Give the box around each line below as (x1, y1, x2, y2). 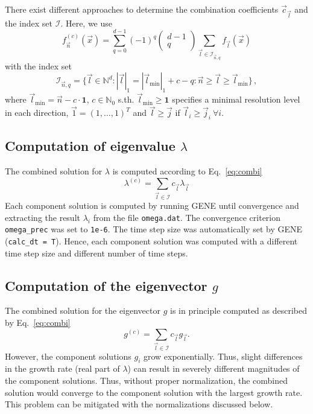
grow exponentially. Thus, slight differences (143, 349, 303, 362)
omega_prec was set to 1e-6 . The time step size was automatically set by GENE (5, 223, 303, 235)
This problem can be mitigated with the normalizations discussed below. (5, 398, 273, 410)
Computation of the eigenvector (5, 276, 207, 295)
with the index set (5, 59, 72, 72)
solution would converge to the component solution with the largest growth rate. (5, 386, 303, 398)
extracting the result (5, 211, 80, 223)
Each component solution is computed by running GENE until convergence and (5, 199, 299, 212)
